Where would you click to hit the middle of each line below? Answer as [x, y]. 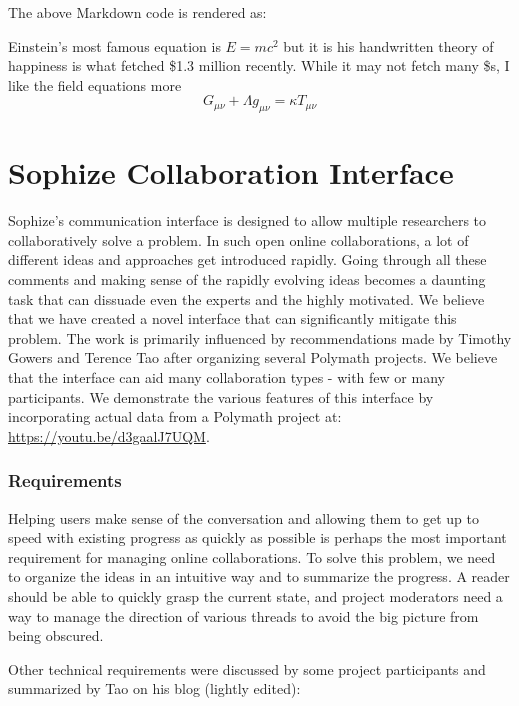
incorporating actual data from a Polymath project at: [175, 416]
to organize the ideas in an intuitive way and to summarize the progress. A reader [259, 576]
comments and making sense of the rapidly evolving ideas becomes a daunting [247, 279]
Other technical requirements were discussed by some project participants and [247, 668]
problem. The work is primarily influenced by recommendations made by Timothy [260, 337]
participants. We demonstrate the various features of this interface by [221, 396]
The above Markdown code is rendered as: [137, 12]
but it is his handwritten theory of [388, 45]
